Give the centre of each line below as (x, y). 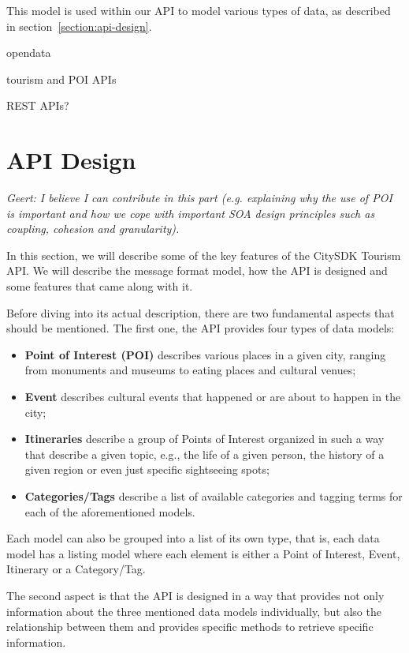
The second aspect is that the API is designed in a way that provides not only (195, 595)
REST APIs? (38, 105)
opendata (29, 53)
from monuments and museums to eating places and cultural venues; (190, 370)
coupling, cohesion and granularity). (93, 229)
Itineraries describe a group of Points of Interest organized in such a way (204, 439)
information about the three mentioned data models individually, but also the (194, 611)
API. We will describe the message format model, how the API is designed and (197, 270)
